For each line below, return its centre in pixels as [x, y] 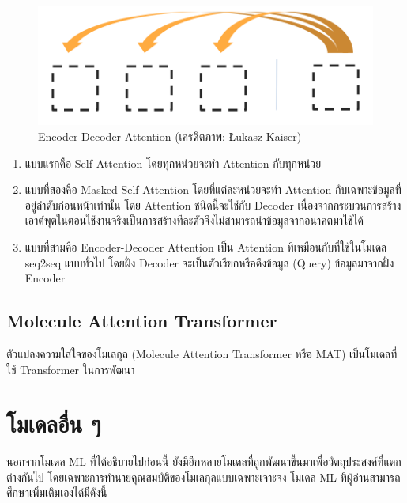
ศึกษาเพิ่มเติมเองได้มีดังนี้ [57, 492]
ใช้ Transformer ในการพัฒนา [71, 369]
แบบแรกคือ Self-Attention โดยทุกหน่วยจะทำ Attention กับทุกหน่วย [173, 163]
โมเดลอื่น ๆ [54, 424]
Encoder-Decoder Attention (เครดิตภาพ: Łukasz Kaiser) [170, 136]
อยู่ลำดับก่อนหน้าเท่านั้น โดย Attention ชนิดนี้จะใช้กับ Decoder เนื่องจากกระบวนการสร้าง [213, 204]
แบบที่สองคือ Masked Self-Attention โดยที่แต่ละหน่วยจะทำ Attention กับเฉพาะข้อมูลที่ [213, 189]
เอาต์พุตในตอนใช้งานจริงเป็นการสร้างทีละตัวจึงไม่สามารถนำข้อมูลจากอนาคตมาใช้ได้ [194, 220]
